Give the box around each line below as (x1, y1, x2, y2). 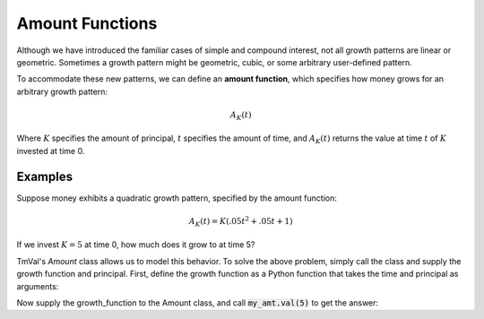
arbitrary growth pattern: (16, 86, 108, 97)
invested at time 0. (16, 145, 85, 156)
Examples (16, 168, 73, 184)
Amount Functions (16, 13, 158, 33)
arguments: (16, 280, 59, 291)
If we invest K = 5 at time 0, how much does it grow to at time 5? (16, 239, 255, 250)
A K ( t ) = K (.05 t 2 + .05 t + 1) (188, 215, 293, 228)
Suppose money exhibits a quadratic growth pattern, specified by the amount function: (16, 193, 338, 203)
